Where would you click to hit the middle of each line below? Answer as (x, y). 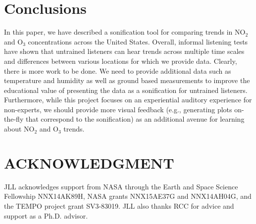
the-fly (14, 119)
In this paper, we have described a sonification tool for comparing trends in (118, 32)
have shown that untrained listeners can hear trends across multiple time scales (124, 51)
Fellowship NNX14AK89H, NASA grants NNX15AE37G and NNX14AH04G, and (128, 196)
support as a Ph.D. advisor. (46, 215)
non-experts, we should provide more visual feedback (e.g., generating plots (118, 109)
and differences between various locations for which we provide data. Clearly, (121, 61)
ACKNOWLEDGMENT (89, 162)
